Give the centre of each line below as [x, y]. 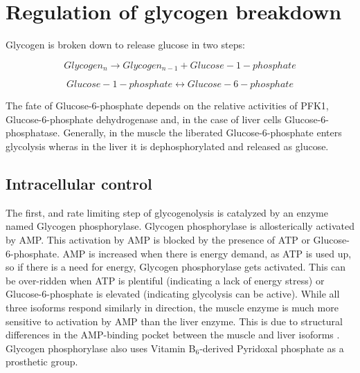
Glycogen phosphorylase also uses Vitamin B [101, 348]
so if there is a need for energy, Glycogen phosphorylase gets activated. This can [176, 267]
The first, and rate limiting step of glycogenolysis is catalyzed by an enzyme [167, 212]
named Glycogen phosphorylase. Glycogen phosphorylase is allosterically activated [180, 226]
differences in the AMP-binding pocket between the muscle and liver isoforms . [173, 335]
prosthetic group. [42, 362]
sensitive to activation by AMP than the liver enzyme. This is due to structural [174, 321]
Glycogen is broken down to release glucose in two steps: [125, 45]
